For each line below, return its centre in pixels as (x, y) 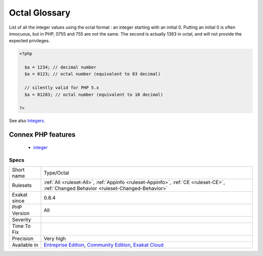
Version (21, 213)
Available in (25, 245)
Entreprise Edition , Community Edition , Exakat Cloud (104, 245)
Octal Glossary (40, 13)
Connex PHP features (42, 135)
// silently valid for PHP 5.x (62, 88)
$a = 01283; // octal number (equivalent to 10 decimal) (94, 94)
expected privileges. (29, 41)
